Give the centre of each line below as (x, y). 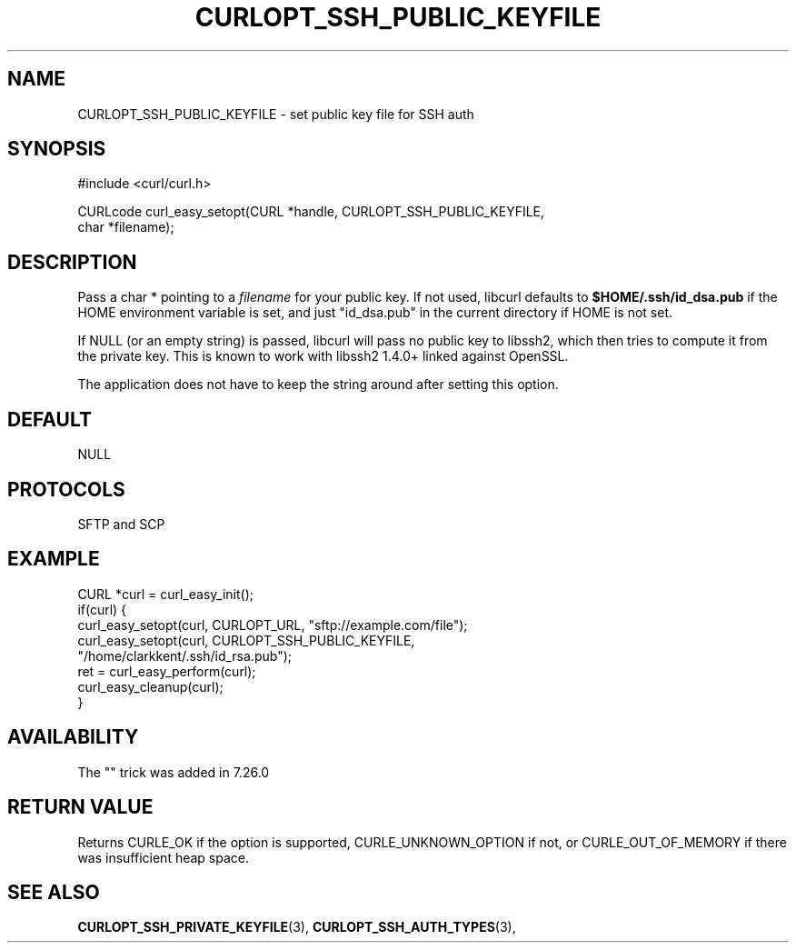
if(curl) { (102, 609)
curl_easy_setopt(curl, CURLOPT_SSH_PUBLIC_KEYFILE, (246, 640)
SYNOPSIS (57, 149)
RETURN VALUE (80, 807)
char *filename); (126, 227)
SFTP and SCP (121, 524)
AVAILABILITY (73, 737)
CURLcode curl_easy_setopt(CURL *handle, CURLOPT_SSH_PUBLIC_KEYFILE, (311, 212)
